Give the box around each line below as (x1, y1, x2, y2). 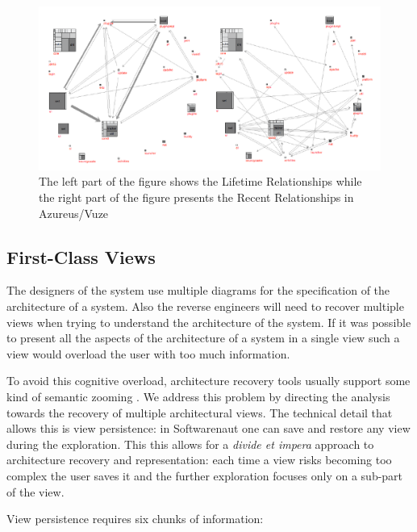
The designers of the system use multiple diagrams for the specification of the (6, 282, 390, 299)
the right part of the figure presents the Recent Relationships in (39, 189, 354, 206)
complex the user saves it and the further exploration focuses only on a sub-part (6, 467, 403, 484)
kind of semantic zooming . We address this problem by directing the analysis (6, 388, 390, 405)
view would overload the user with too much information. (6, 345, 290, 362)
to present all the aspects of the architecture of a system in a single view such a (6, 329, 400, 346)
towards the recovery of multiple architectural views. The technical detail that (6, 404, 393, 421)
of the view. (6, 483, 65, 500)
